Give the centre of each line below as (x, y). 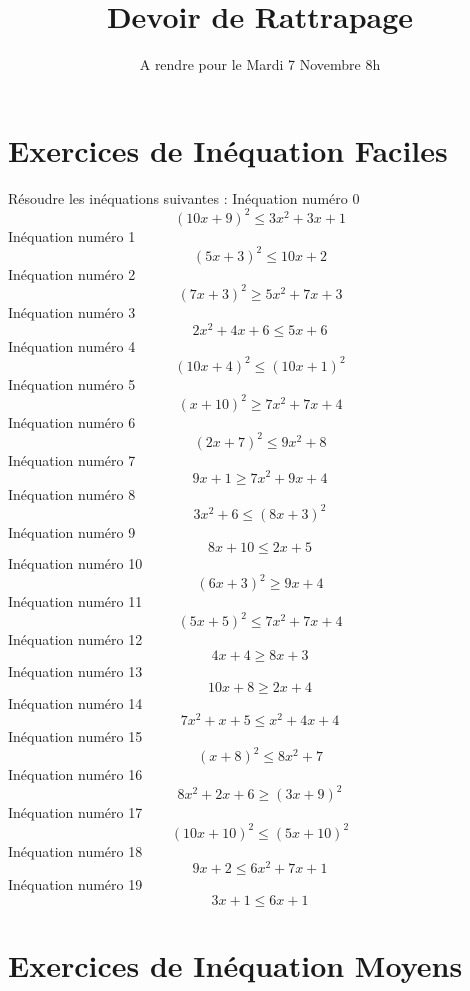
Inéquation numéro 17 (75, 812)
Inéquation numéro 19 (75, 884)
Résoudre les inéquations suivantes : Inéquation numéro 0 (184, 197)
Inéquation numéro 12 (75, 639)
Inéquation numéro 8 (72, 493)
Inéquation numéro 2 (72, 273)
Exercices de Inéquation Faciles (228, 149)
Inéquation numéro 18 (75, 850)
